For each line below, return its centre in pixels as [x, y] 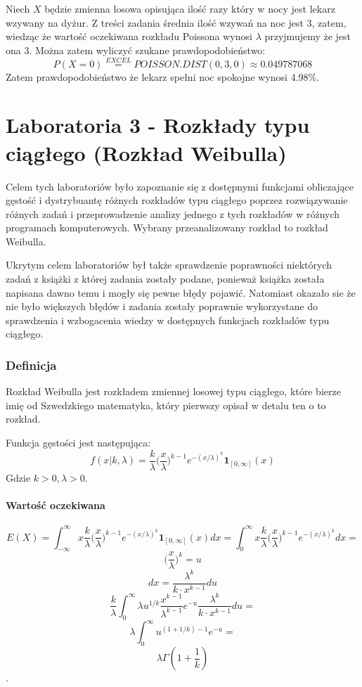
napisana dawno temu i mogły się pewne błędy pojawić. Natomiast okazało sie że [181, 292]
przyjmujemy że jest [308, 36]
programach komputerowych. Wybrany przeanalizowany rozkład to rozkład [167, 227]
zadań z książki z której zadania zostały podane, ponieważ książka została [165, 279]
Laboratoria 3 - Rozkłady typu [158, 125]
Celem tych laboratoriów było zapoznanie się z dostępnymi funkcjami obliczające [180, 186]
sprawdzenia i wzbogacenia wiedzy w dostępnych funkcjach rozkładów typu [168, 320]
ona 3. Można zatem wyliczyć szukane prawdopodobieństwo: [136, 50]
